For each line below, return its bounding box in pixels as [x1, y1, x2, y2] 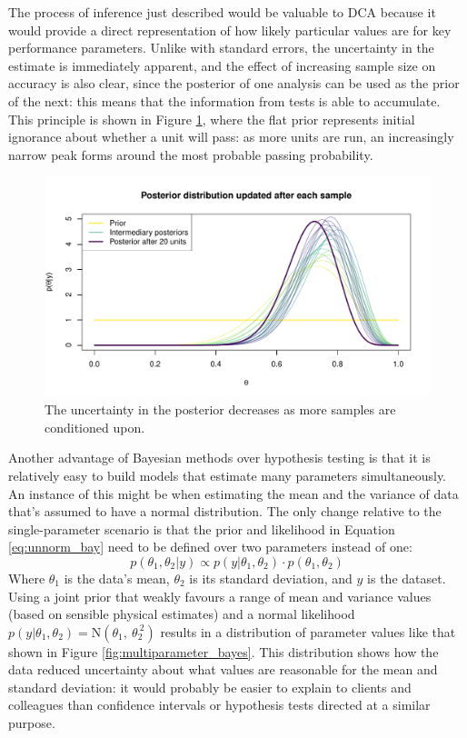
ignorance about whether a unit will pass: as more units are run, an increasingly [8, 127, 454, 146]
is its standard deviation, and [189, 568, 353, 587]
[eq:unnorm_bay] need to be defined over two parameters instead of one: [8, 537, 412, 556]
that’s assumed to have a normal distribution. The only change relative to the [8, 502, 442, 521]
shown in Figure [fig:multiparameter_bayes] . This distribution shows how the [8, 642, 439, 661]
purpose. [8, 713, 55, 733]
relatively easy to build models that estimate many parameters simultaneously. [8, 465, 447, 484]
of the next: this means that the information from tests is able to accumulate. [8, 91, 441, 110]
